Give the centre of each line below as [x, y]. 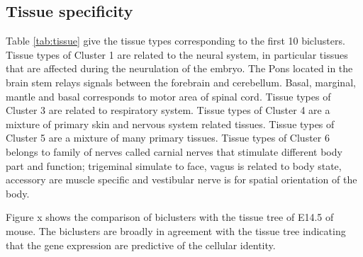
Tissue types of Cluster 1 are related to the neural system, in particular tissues [177, 54]
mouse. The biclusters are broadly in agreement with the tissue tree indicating [176, 230]
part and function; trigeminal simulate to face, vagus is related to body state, [174, 165]
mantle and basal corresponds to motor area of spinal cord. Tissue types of [168, 96]
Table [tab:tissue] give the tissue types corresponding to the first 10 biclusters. [175, 41]
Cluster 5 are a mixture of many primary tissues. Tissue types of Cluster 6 [168, 138]
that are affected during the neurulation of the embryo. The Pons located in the [179, 68]
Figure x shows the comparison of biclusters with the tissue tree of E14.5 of [170, 217]
